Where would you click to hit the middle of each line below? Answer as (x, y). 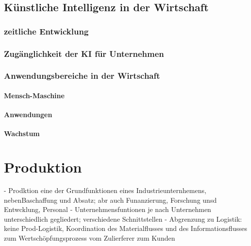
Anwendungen (28, 114)
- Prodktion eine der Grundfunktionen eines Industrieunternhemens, (105, 190)
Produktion (43, 167)
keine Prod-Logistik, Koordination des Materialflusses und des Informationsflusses (126, 228)
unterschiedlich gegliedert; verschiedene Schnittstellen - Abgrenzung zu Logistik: (123, 219)
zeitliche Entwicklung (46, 31)
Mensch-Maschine (34, 95)
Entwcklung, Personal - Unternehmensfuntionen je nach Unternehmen (108, 209)
